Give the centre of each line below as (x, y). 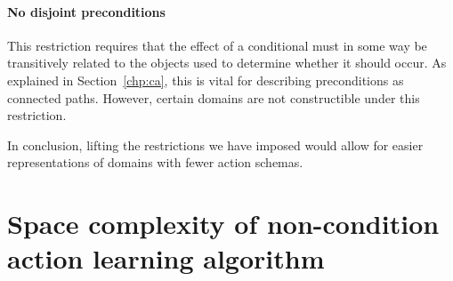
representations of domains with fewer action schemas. (155, 162)
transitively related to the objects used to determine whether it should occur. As (227, 63)
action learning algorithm (166, 258)
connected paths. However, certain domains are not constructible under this (214, 97)
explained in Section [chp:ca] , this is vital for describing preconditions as (206, 80)
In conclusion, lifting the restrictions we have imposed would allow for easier (215, 145)
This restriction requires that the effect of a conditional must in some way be (217, 45)
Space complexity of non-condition (223, 224)
